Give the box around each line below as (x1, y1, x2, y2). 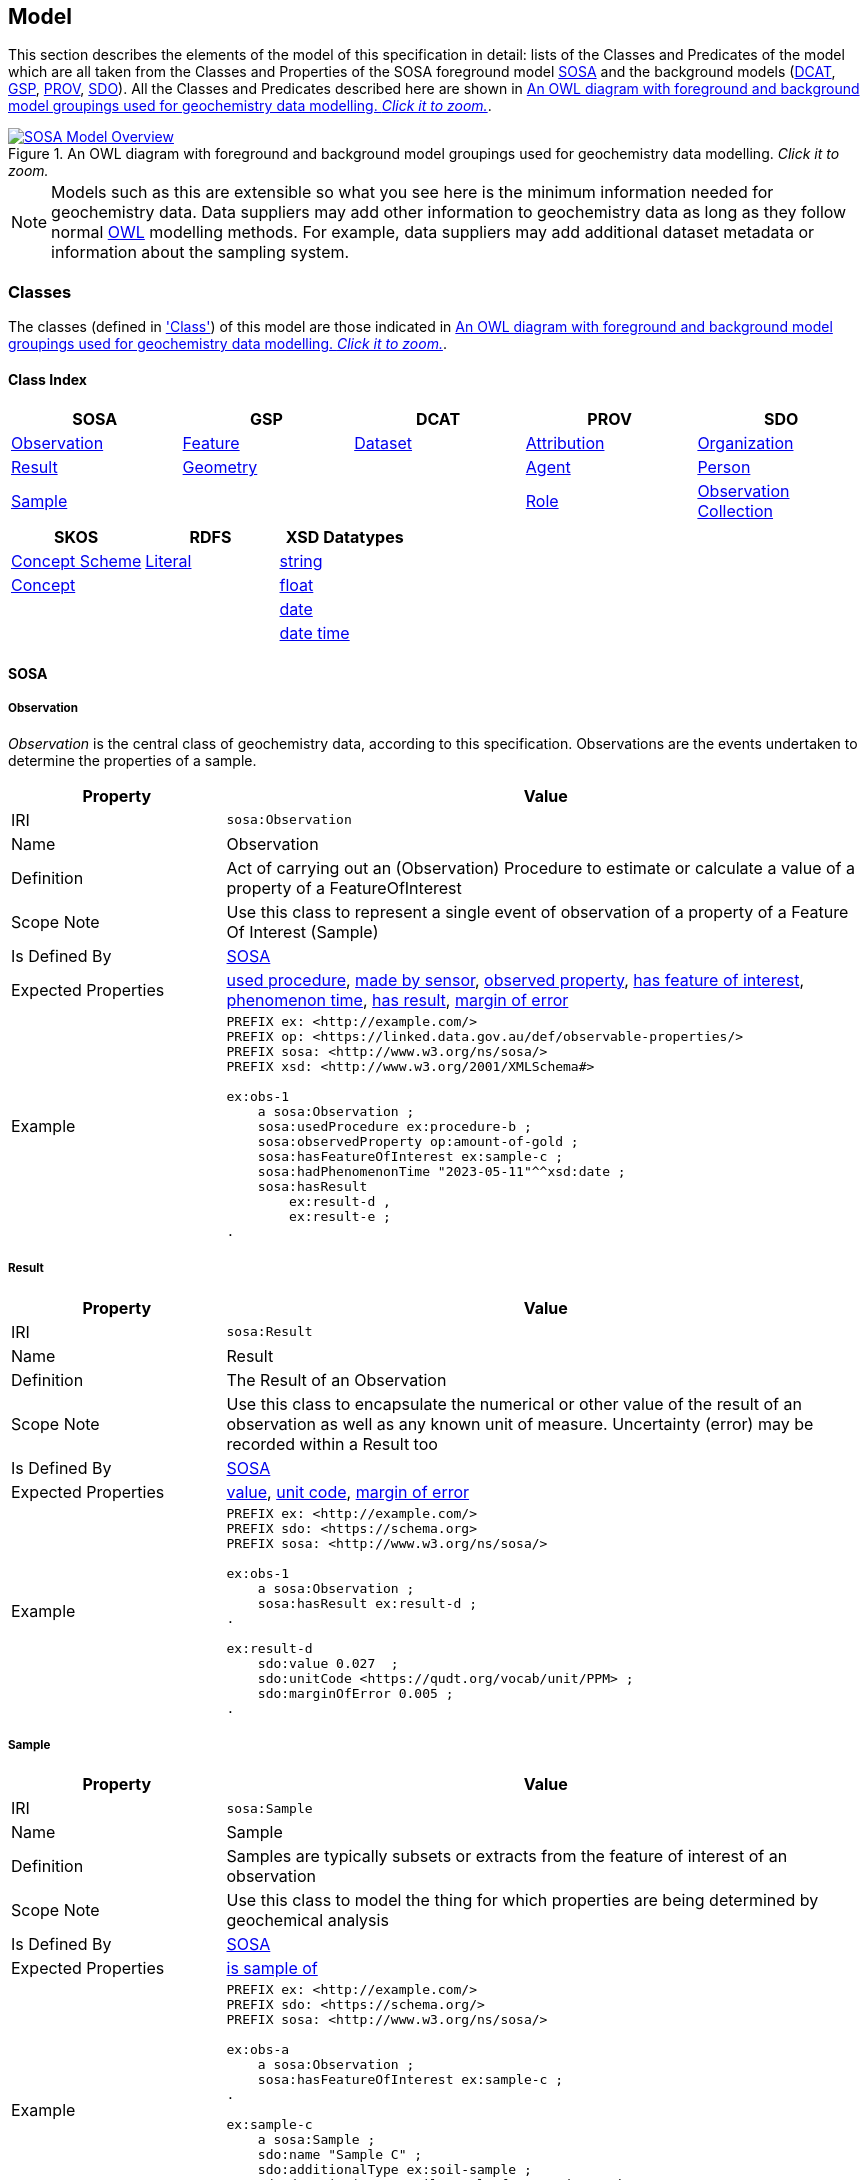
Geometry (182, 457, 258, 478)
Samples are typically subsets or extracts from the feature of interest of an (226, 1846, 788, 1867)
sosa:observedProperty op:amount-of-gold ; (257, 1133, 579, 1149)
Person (697, 457, 751, 478)
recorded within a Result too (226, 1433, 438, 1454)
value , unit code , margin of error (226, 1481, 470, 1502)
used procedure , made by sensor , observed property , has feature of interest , (226, 969, 805, 990)
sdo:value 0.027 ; (257, 1655, 399, 1671)
